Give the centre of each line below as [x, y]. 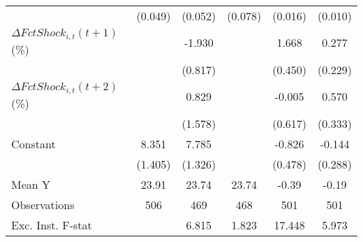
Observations [43, 204]
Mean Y [31, 184]
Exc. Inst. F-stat [52, 225]
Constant [34, 143]
